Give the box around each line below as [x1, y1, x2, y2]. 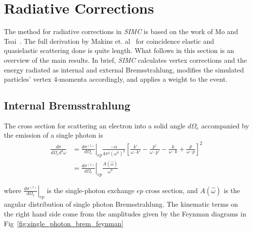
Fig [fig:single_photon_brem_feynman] [4, 218, 124, 228]
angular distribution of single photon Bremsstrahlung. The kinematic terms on [4, 199, 238, 209]
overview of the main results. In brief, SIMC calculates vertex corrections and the [4, 54, 247, 65]
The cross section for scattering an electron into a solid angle [4, 120, 186, 130]
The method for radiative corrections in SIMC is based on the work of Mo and [4, 26, 238, 36]
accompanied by [201, 120, 249, 130]
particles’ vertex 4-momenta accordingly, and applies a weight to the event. [4, 74, 228, 84]
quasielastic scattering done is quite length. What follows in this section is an [4, 45, 235, 55]
